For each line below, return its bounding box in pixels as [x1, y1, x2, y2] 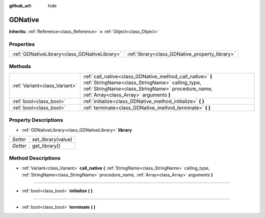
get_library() [32, 142, 61, 149]
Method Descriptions [9, 155, 61, 162]
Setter [12, 136, 26, 142]
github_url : [9, 3, 32, 8]
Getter [12, 142, 27, 149]
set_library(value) [32, 136, 73, 142]
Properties [9, 41, 35, 48]
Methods [9, 63, 31, 70]
